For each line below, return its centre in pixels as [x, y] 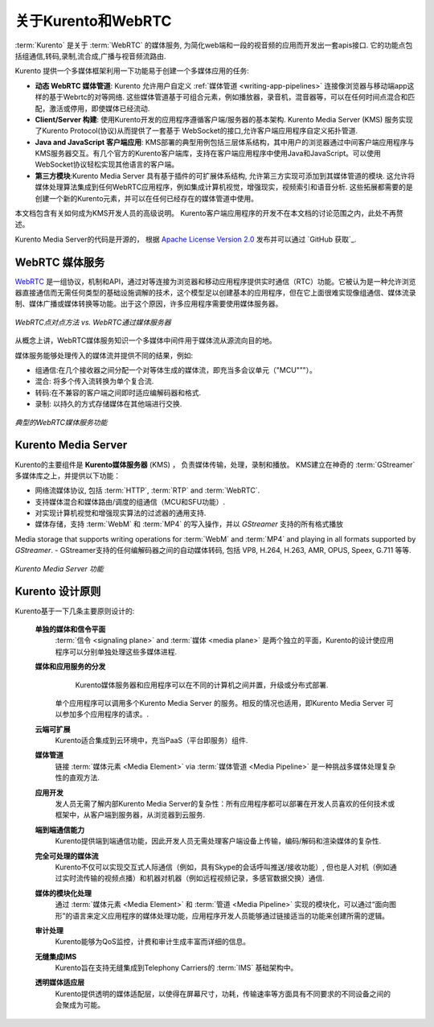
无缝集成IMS [56, 956]
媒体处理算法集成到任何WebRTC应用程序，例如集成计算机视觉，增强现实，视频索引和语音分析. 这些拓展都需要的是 [224, 187]
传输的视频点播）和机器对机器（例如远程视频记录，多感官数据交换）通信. [204, 878]
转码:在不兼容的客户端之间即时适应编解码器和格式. [118, 392]
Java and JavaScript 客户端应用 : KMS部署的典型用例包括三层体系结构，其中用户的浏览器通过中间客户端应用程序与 [225, 142]
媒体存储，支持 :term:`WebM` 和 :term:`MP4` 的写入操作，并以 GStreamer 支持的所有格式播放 [189, 524]
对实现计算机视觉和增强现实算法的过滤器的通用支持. [121, 513]
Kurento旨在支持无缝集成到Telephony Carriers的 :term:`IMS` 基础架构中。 [176, 968]
